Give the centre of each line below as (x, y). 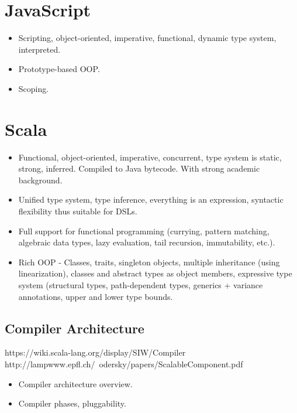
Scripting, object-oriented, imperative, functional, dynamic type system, (147, 38)
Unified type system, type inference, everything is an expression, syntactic (151, 199)
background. (40, 180)
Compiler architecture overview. (75, 383)
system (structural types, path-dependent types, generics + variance (141, 284)
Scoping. (34, 88)
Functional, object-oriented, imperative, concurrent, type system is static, (150, 157)
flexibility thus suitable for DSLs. (78, 211)
